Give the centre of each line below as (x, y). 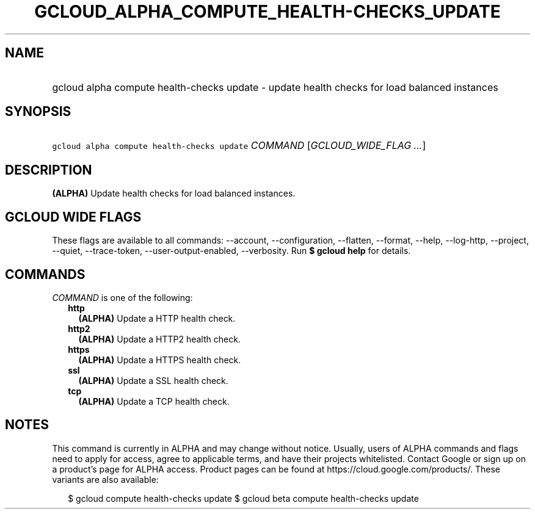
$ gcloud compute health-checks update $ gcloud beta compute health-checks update (243, 498)
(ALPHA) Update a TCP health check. (154, 401)
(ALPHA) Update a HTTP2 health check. (159, 339)
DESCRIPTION (49, 170)
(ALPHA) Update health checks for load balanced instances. (174, 194)
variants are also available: (105, 479)
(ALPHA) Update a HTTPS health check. (160, 360)
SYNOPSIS (38, 112)
